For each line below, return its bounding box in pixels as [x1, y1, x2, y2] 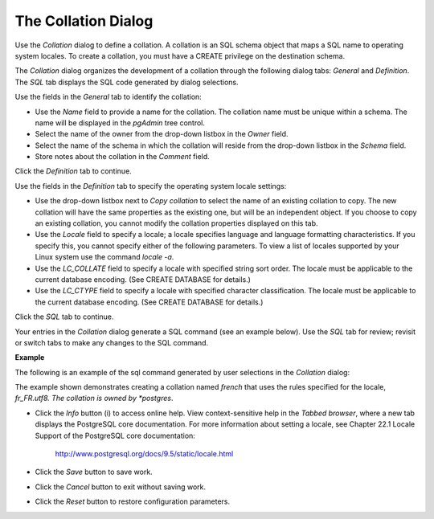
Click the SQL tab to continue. [14, 312, 114, 321]
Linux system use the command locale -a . [35, 252, 174, 262]
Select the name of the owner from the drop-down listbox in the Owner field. [35, 129, 289, 139]
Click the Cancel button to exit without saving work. [35, 482, 207, 492]
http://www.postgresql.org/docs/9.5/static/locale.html [55, 449, 234, 459]
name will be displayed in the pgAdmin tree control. [35, 117, 205, 128]
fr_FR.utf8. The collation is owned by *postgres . [14, 394, 174, 403]
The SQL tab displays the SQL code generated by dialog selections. [14, 77, 239, 87]
